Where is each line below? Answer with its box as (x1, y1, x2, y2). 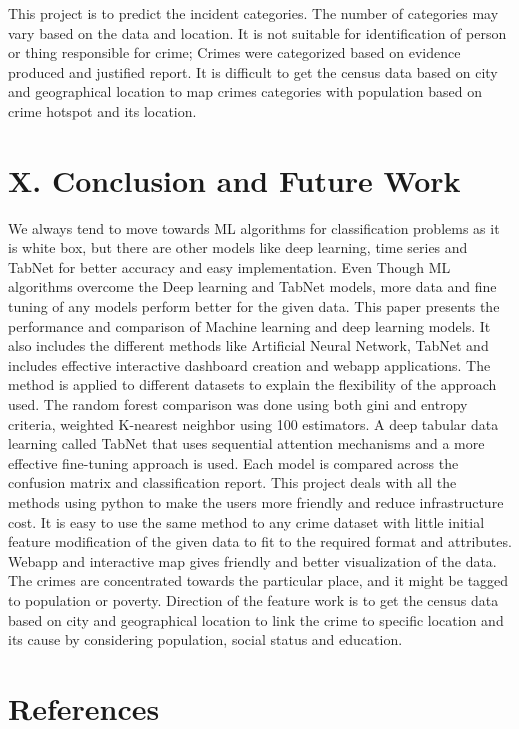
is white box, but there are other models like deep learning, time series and (8, 237, 468, 258)
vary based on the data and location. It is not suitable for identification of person (8, 22, 507, 43)
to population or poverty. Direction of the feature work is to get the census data (8, 589, 499, 610)
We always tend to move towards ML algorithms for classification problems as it (8, 217, 500, 238)
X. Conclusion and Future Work (8, 159, 461, 200)
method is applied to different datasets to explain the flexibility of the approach (8, 374, 497, 395)
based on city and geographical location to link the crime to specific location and (8, 609, 504, 630)
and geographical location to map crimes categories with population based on (8, 81, 483, 102)
